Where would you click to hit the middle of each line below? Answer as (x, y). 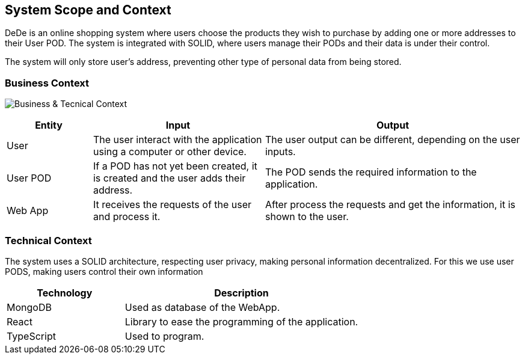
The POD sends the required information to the (371, 172)
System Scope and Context (88, 10)
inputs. (280, 152)
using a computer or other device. (170, 152)
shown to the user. (307, 217)
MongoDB (29, 307)
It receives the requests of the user (172, 205)
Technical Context (48, 240)
